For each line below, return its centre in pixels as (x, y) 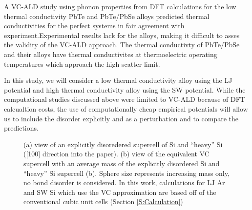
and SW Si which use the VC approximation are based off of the (120, 192)
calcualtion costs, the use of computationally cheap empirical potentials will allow (126, 108)
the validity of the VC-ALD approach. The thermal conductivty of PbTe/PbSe (122, 45)
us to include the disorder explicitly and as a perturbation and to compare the (121, 118)
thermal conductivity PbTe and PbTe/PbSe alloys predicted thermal (107, 16)
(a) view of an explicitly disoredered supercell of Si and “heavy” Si (123, 144)
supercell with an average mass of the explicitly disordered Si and (122, 163)
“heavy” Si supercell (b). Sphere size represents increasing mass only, (126, 173)
